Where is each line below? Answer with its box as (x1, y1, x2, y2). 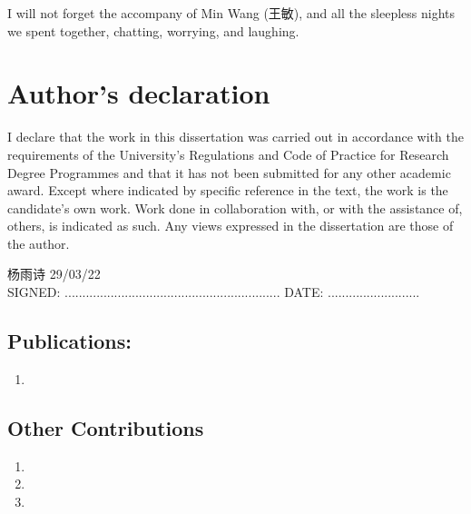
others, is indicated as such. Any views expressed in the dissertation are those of (7, 216, 454, 235)
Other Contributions (7, 413, 204, 441)
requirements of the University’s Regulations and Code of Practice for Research (7, 144, 449, 163)
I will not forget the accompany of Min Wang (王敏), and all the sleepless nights (7, 4, 456, 22)
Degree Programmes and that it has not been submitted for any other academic (7, 163, 451, 182)
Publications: (7, 327, 132, 355)
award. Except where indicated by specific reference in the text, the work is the (7, 181, 448, 200)
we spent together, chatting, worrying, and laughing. (7, 21, 299, 40)
